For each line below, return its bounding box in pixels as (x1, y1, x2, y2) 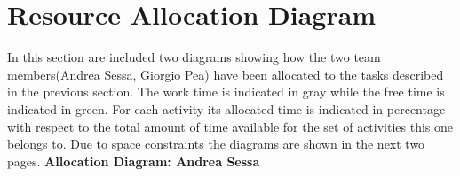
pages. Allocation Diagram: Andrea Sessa (7, 151, 260, 170)
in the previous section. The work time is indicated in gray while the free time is (7, 82, 445, 101)
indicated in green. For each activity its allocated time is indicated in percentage (7, 99, 446, 118)
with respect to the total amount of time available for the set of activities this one (7, 117, 454, 135)
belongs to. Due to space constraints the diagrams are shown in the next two (7, 134, 425, 153)
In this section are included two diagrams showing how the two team (7, 48, 381, 66)
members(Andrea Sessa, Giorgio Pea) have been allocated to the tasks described (7, 65, 444, 83)
